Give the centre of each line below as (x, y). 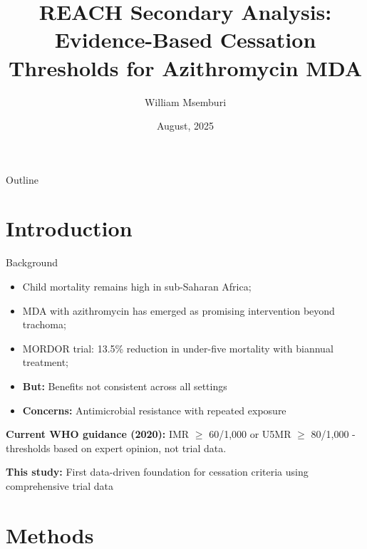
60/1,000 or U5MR (250, 434)
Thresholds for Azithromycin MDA (185, 67)
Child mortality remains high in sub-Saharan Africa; (137, 286)
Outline (22, 179)
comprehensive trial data (60, 485)
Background (32, 262)
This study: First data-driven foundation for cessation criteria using (157, 472)
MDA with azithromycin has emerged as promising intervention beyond (179, 310)
